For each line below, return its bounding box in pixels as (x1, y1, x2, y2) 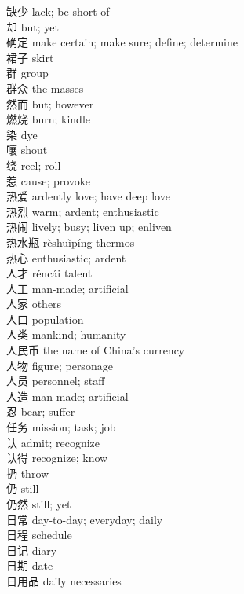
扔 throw (6, 464, 49, 481)
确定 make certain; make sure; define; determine (6, 34, 238, 50)
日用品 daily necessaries (6, 572, 122, 588)
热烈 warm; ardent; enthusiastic (6, 203, 159, 219)
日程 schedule (6, 526, 72, 543)
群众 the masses (6, 79, 84, 96)
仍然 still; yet (6, 496, 71, 511)
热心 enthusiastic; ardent (6, 249, 126, 266)
